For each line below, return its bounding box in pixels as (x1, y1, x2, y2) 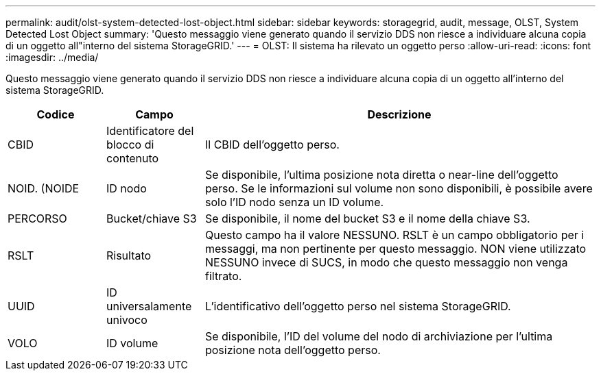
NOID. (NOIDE (8, 181, 80, 195)
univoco (106, 313, 148, 327)
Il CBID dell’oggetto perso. (204, 138, 340, 151)
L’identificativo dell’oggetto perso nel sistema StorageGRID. (204, 299, 511, 313)
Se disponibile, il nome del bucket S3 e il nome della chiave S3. (204, 212, 530, 225)
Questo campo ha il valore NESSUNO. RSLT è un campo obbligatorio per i (204, 228, 585, 242)
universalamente (106, 299, 192, 313)
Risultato (106, 249, 152, 262)
